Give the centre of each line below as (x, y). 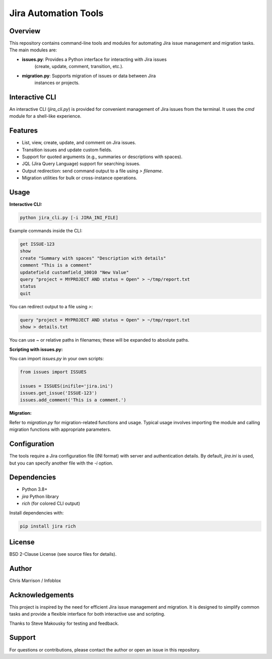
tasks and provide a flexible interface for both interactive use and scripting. (87, 614)
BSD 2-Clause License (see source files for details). (63, 554)
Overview (25, 31)
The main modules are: (33, 50)
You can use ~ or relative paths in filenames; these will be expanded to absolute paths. (99, 340)
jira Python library (40, 496)
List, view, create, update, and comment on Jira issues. (79, 143)
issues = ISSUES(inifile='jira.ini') (66, 386)
